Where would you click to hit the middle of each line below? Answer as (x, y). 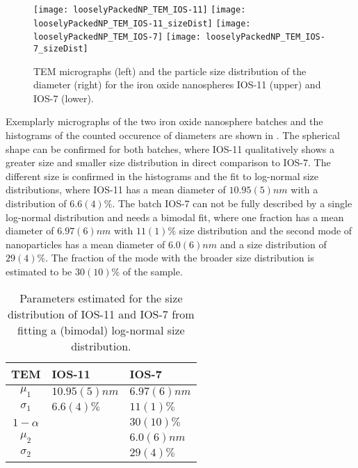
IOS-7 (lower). (64, 98)
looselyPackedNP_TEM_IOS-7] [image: (117, 37)
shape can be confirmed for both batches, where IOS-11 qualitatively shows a (170, 148)
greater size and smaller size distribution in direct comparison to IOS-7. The (168, 162)
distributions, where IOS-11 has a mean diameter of (116, 189)
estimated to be (39, 271)
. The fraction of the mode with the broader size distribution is (180, 258)
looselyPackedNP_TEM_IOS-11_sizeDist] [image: (142, 23)
